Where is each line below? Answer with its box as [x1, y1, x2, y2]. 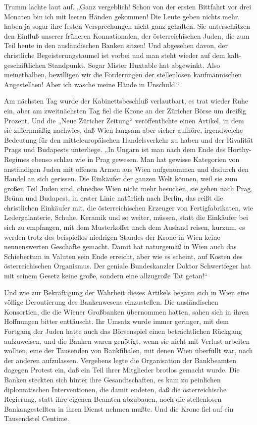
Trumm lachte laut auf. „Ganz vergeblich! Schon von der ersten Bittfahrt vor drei [4, 1, 252, 11]
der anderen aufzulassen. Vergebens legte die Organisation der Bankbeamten [4, 355, 236, 365]
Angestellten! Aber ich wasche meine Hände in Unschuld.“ [4, 79, 180, 89]
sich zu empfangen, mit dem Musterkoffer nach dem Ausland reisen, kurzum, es [4, 222, 245, 232]
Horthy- [227, 144, 252, 155]
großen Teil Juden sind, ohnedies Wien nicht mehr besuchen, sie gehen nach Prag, [4, 183, 253, 193]
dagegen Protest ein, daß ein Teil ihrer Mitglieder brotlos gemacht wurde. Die [4, 365, 240, 375]
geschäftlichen [4, 59, 46, 70]
